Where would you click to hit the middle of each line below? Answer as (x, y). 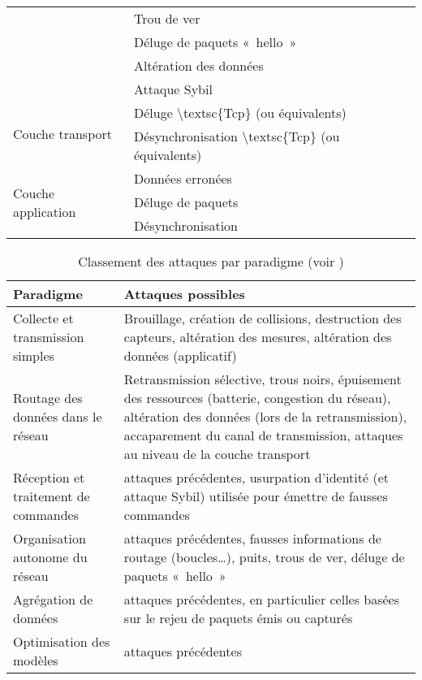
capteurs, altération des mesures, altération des (258, 337)
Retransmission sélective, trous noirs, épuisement (263, 379)
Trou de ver (167, 18)
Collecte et (43, 318)
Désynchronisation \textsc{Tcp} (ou (237, 136)
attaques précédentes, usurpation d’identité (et (256, 477)
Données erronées (183, 178)
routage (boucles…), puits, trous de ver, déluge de (264, 557)
